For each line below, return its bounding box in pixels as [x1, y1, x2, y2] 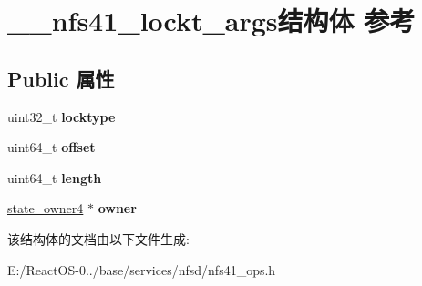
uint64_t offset [7, 138, 96, 157]
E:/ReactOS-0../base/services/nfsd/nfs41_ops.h [7, 260, 276, 279]
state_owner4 [7, 199, 84, 218]
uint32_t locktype [7, 107, 116, 126]
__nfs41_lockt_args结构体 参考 [7, 2, 416, 39]
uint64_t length [7, 168, 102, 187]
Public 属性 [7, 64, 115, 92]
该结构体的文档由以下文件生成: [7, 229, 190, 248]
